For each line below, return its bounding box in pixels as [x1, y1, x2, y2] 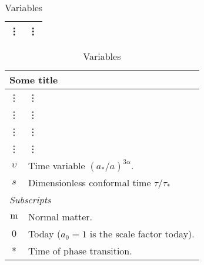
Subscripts [9, 193, 51, 206]
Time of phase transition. [28, 244, 132, 257]
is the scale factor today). [89, 227, 195, 240]
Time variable [28, 159, 85, 172]
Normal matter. [28, 210, 92, 223]
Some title [9, 73, 58, 86]
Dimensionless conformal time [28, 176, 151, 189]
